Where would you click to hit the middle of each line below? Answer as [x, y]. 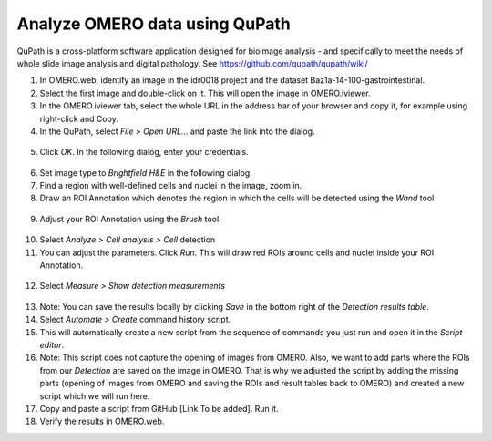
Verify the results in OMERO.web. [102, 421]
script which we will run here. [95, 395]
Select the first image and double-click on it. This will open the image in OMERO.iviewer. [205, 93]
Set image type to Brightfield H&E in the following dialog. [146, 172]
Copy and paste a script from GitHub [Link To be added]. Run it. [159, 408]
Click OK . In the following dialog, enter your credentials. [144, 152]
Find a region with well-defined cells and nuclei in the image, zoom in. [171, 186]
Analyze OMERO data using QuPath [154, 24]
